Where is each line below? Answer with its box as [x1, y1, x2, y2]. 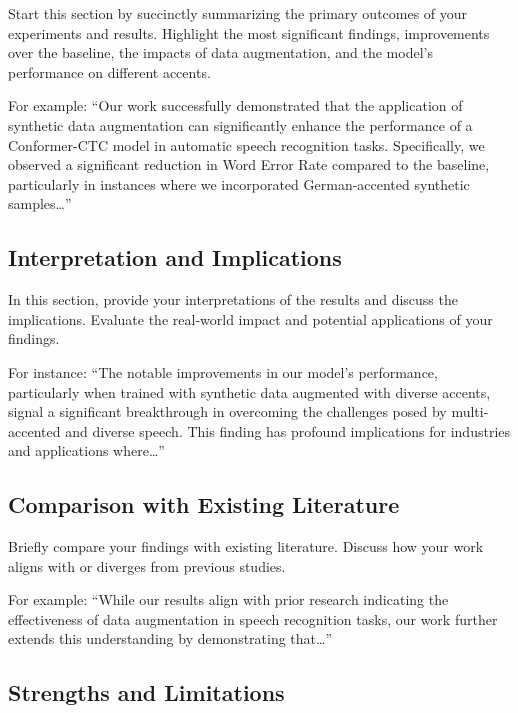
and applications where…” [8, 440, 165, 461]
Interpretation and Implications [8, 242, 342, 273]
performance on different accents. [8, 61, 211, 82]
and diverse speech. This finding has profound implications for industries [65, 420, 511, 441]
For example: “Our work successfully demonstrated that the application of [8, 95, 463, 116]
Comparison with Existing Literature [8, 489, 400, 520]
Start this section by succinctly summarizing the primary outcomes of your [8, 3, 468, 23]
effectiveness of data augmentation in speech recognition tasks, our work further [8, 608, 498, 629]
